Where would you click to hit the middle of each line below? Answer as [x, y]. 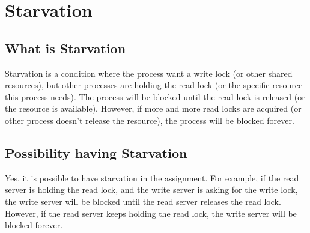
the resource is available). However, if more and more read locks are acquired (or [153, 108]
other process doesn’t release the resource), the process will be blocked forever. [150, 120]
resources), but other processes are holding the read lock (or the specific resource [154, 85]
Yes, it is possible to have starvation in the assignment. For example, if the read [152, 177]
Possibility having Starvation [96, 152]
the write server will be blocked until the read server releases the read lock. [143, 201]
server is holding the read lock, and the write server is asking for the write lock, [151, 189]
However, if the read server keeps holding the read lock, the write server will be [151, 213]
